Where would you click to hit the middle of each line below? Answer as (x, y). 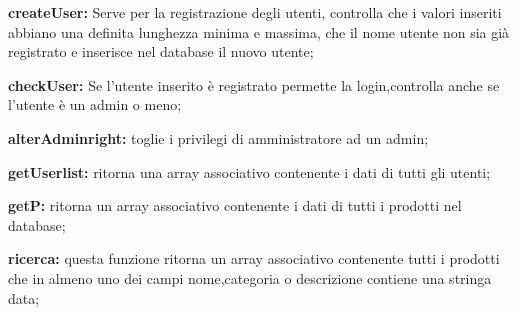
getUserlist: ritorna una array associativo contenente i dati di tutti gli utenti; (249, 171)
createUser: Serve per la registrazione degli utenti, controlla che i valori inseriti (255, 12)
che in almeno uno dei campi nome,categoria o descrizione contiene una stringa (250, 277)
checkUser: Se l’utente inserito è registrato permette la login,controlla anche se (254, 84)
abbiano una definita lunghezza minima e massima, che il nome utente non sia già (259, 31)
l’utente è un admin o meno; (95, 104)
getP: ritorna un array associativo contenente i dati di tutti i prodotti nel (235, 205)
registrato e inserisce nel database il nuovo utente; (161, 51)
